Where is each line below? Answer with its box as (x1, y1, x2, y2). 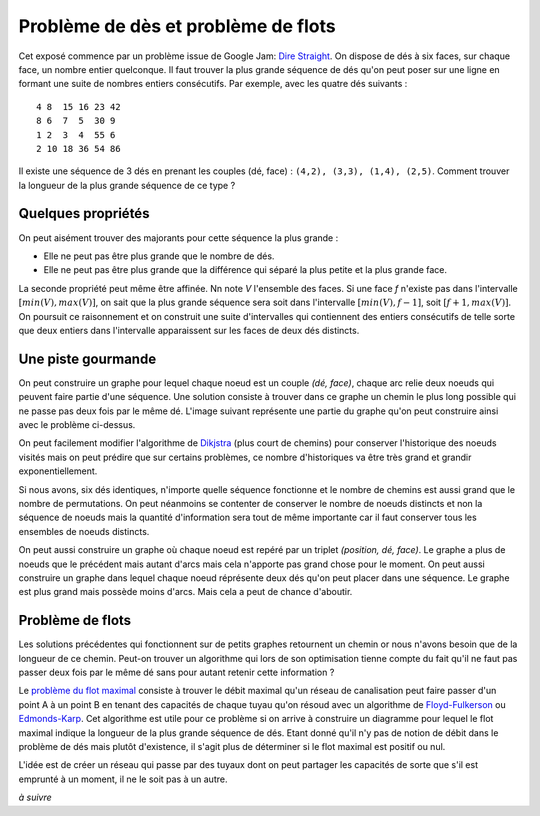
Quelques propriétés (18, 205, 150, 222)
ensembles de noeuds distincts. (18, 525, 150, 537)
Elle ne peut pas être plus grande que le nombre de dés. (43, 250, 275, 262)
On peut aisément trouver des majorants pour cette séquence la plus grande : (18, 231, 339, 244)
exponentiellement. (18, 465, 98, 477)
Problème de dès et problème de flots (18, 15, 336, 37)
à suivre (18, 791, 52, 804)
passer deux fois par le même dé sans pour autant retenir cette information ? (18, 666, 335, 678)
